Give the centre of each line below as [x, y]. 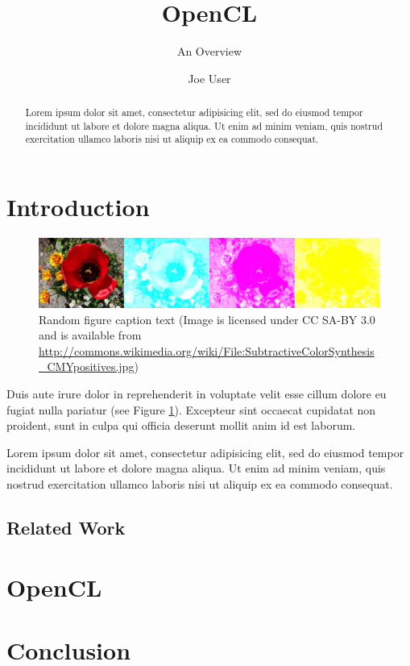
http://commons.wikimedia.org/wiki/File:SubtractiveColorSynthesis [207, 350]
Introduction [78, 207]
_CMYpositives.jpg [87, 366]
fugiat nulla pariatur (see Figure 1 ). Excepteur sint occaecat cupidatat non [191, 409]
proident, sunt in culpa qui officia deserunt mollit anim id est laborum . [181, 425]
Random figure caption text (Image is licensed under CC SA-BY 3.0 [207, 319]
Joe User [209, 78]
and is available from [90, 335]
